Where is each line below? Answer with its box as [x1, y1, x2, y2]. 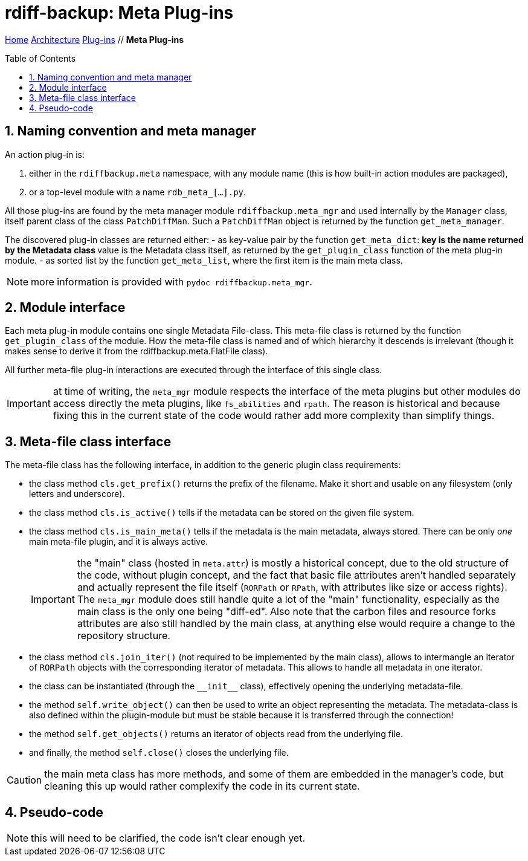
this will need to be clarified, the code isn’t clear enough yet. [31, 832, 306, 845]
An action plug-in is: [5, 149, 85, 160]
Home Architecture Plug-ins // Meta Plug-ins [5, 34, 184, 45]
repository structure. [77, 629, 170, 642]
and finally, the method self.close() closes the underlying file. [29, 747, 289, 758]
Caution [7, 774, 42, 787]
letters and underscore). [29, 489, 125, 499]
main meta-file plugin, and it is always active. [29, 536, 208, 547]
